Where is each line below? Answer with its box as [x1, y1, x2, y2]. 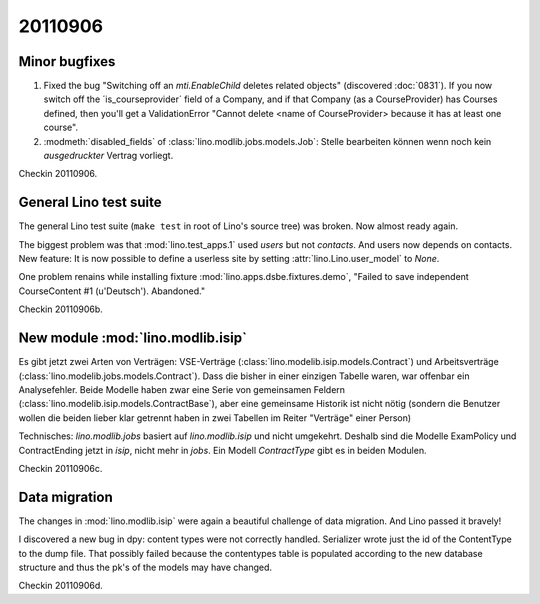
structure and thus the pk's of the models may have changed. [18, 561, 273, 573]
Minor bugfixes [18, 53, 116, 70]
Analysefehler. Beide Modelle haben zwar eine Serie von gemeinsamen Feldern [18, 383, 345, 395]
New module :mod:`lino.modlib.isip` [18, 330, 247, 347]
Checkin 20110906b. [18, 303, 104, 315]
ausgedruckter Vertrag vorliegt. [43, 150, 174, 162]
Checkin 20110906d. [18, 580, 104, 592]
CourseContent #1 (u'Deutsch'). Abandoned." [18, 285, 205, 297]
